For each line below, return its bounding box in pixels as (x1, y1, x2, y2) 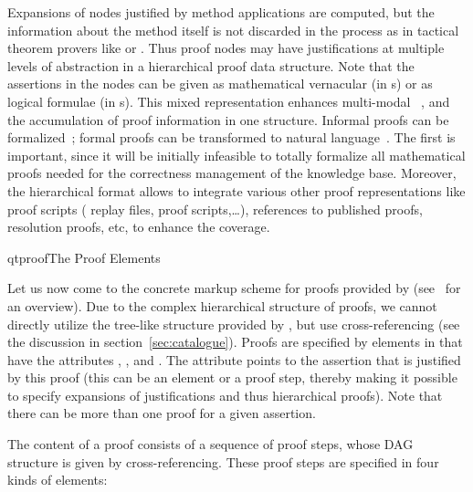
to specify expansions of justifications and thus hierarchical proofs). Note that (7, 385, 443, 404)
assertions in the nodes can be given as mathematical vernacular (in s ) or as (7, 74, 433, 93)
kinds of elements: (7, 470, 108, 489)
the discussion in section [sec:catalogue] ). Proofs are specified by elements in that (7, 332, 463, 351)
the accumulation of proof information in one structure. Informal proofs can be (7, 110, 449, 129)
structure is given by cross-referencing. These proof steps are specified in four (7, 452, 439, 471)
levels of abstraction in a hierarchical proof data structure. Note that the (7, 56, 415, 75)
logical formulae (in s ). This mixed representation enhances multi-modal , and (7, 91, 450, 110)
